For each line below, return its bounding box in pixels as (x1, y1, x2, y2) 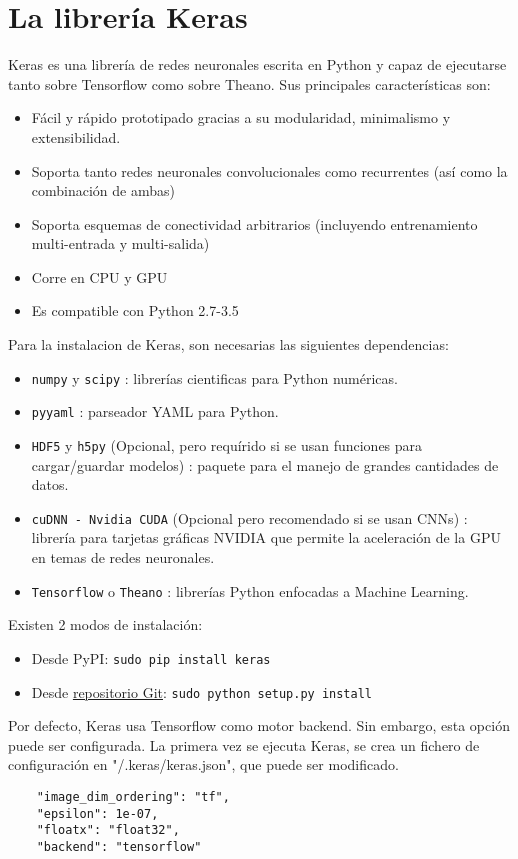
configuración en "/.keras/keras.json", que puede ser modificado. (8, 754, 399, 775)
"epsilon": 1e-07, (36, 806, 159, 821)
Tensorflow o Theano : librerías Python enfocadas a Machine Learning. (31, 580, 469, 601)
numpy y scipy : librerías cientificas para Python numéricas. (31, 367, 398, 388)
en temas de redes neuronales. (31, 547, 215, 568)
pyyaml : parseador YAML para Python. (31, 401, 279, 422)
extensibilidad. (31, 126, 121, 147)
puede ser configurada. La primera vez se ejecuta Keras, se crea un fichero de (8, 734, 480, 755)
